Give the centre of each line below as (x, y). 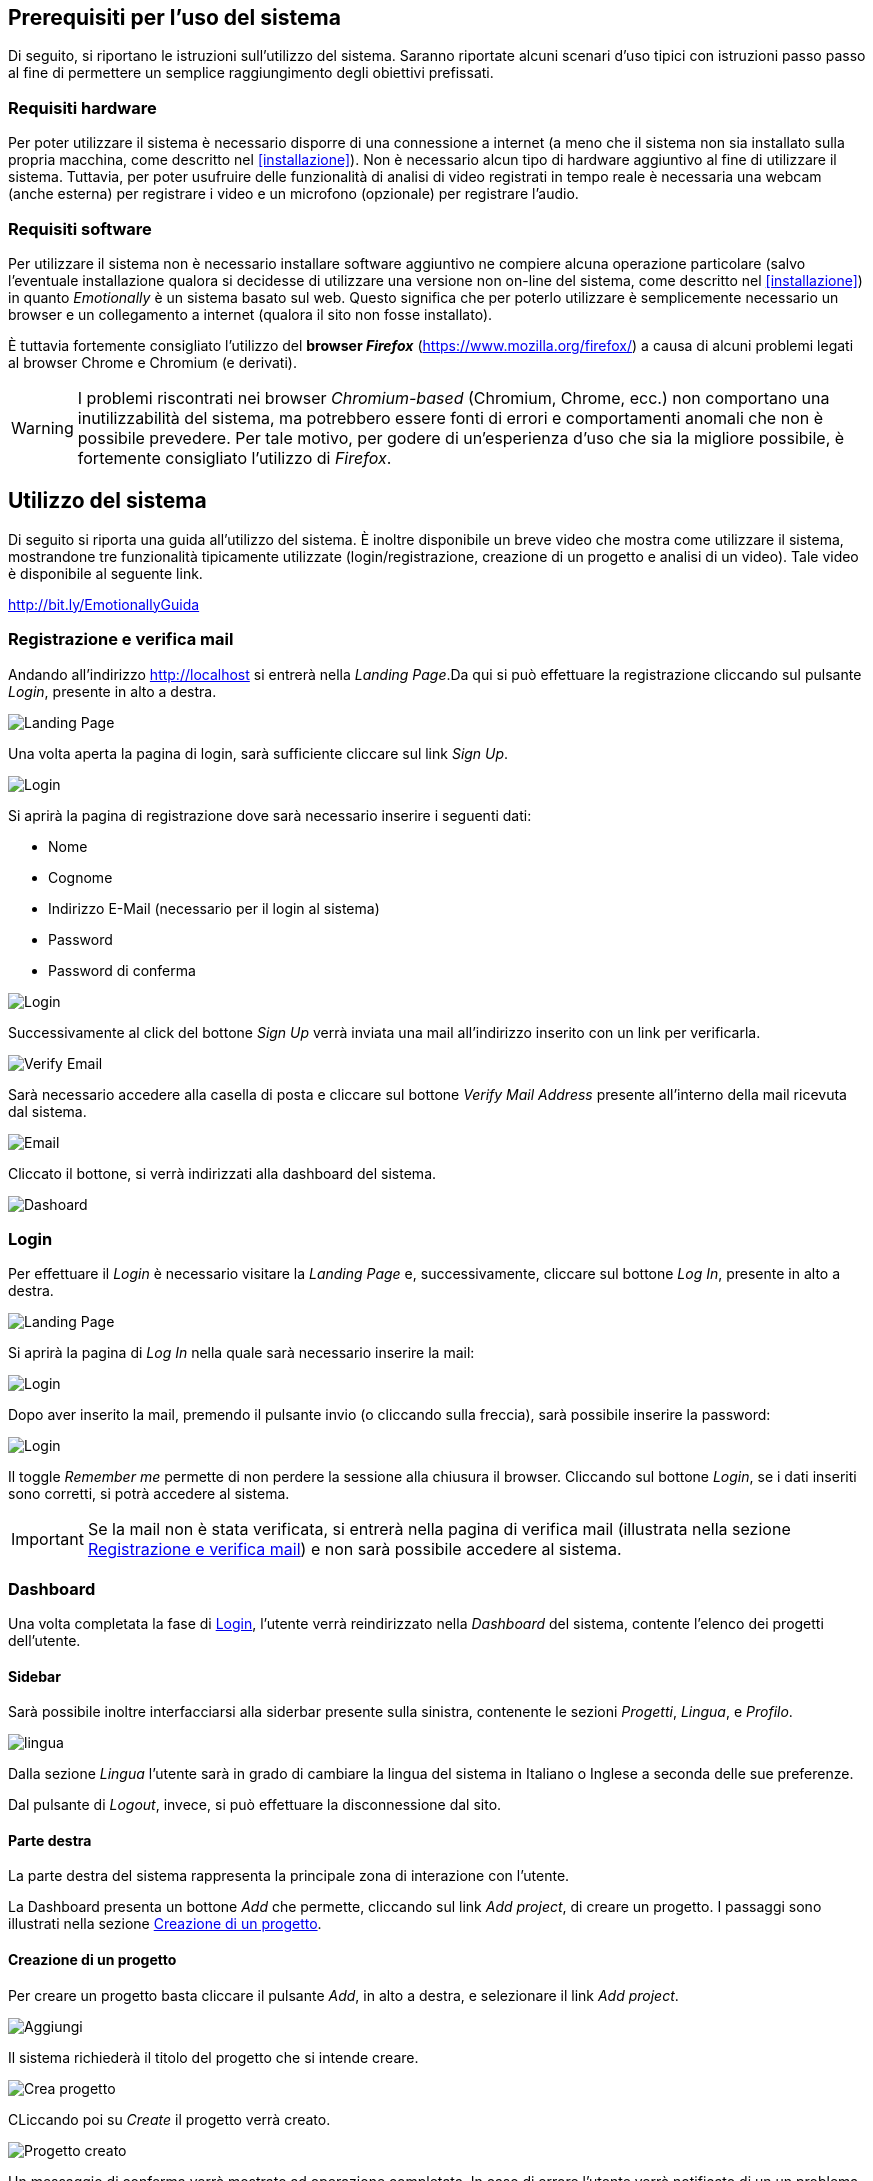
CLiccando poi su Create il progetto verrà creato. (169, 2119)
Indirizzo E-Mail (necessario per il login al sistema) (214, 908)
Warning (42, 427)
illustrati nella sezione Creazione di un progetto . (165, 1924)
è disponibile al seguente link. (105, 573)
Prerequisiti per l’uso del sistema (174, 17)
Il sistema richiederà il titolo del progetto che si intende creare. (213, 2057)
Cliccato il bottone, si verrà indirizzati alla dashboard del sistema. (222, 1173)
